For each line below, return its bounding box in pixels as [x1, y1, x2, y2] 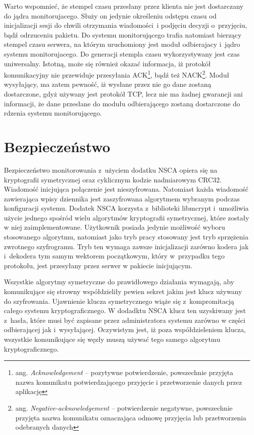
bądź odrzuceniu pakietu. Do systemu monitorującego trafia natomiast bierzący [4, 29, 242, 40]
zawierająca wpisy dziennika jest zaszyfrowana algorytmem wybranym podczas [4, 193, 240, 203]
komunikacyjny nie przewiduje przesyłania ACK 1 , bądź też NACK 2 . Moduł [4, 68, 230, 79]
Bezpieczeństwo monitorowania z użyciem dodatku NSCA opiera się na [4, 164, 217, 175]
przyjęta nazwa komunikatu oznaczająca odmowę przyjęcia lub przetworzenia [15, 412, 247, 422]
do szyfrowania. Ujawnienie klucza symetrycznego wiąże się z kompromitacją [4, 296, 234, 306]
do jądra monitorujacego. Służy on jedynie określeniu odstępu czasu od [4, 10, 217, 20]
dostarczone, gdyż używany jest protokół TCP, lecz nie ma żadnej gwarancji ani [4, 89, 243, 99]
